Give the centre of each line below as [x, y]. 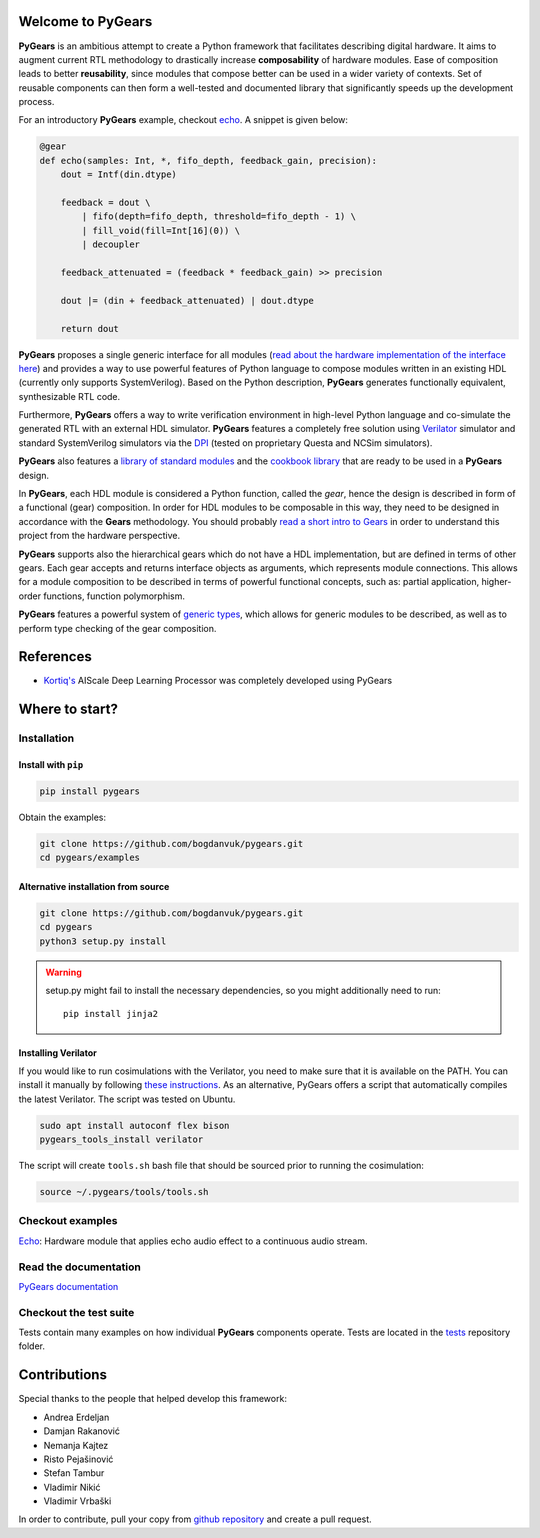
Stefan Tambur [74, 1473]
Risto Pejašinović [78, 1459]
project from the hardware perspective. [99, 536]
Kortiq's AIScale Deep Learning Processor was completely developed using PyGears [218, 681]
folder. [31, 1346]
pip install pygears [89, 791]
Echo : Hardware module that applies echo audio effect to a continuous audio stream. [193, 1241]
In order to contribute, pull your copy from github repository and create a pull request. [195, 1519]
